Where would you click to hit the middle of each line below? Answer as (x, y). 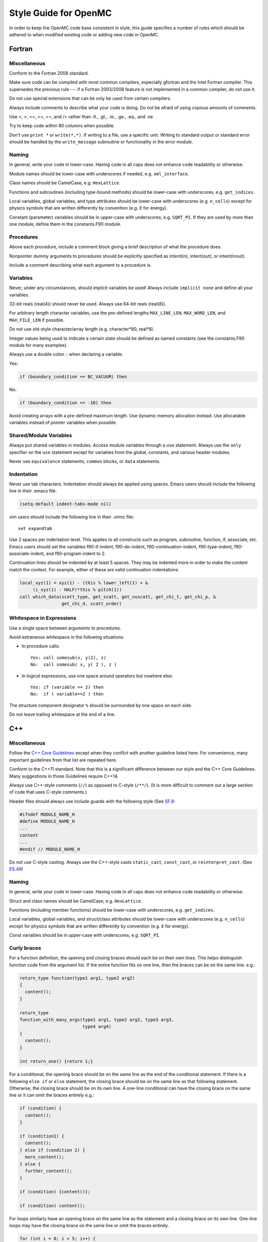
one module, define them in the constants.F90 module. (65, 224)
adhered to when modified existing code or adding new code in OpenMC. (84, 34)
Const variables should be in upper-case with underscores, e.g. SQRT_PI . (85, 935)
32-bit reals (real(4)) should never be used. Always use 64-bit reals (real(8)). (88, 304)
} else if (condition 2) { (52, 1150)
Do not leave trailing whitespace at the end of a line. (62, 714)
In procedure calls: (41, 646)
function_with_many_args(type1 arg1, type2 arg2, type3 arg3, (97, 1019)
